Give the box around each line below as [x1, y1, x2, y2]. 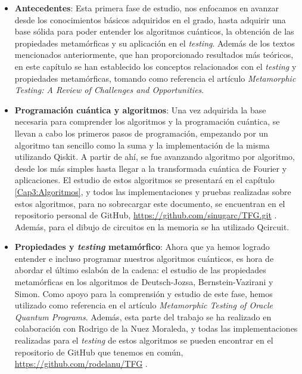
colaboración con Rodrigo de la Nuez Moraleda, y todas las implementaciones [14, 322, 298, 335]
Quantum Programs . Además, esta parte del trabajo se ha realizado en [14, 310, 272, 323]
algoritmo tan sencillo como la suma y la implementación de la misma [14, 138, 270, 151]
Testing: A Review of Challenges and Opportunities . [14, 84, 204, 96]
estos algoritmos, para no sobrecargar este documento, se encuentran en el [14, 197, 285, 209]
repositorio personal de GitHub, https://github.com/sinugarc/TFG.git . [14, 209, 277, 221]
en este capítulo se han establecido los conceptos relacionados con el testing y [14, 60, 297, 72]
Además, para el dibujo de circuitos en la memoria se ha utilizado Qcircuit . [14, 220, 289, 233]
